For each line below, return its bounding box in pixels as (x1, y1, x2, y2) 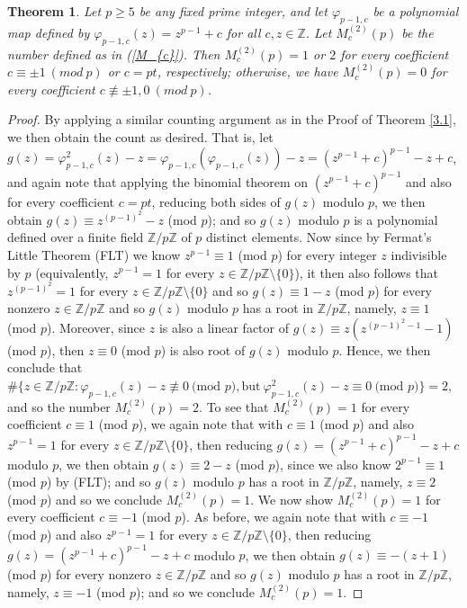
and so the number (7, 397, 111, 416)
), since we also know (274, 454, 391, 473)
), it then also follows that (294, 263, 439, 282)
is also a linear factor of (158, 317, 289, 336)
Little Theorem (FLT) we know (7, 245, 181, 264)
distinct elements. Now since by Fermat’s (206, 228, 432, 246)
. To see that (199, 397, 269, 416)
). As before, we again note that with (181, 507, 386, 526)
